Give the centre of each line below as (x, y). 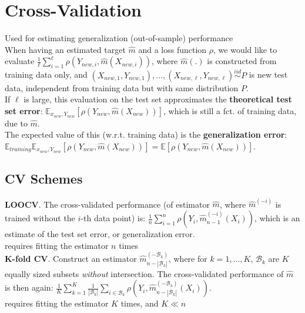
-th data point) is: (113, 218)
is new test (268, 74)
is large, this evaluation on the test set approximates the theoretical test (158, 99)
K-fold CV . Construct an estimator (71, 259)
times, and (140, 303)
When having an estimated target (65, 49)
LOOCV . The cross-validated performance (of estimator (107, 204)
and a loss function (172, 49)
